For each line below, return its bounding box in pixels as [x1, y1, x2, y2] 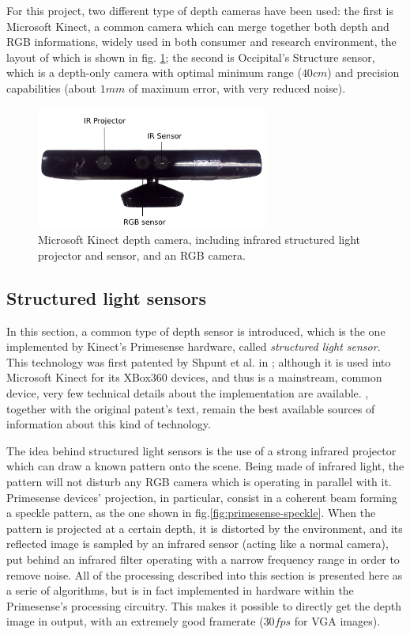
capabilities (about [6, 79, 97, 96]
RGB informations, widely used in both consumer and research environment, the [6, 33, 397, 50]
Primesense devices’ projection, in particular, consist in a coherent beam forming [6, 489, 397, 505]
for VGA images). [294, 613, 381, 629]
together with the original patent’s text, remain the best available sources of [6, 400, 375, 416]
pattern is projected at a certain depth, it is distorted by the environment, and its [6, 519, 403, 536]
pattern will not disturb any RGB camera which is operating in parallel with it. [6, 473, 392, 490]
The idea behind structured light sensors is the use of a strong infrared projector [6, 442, 397, 458]
